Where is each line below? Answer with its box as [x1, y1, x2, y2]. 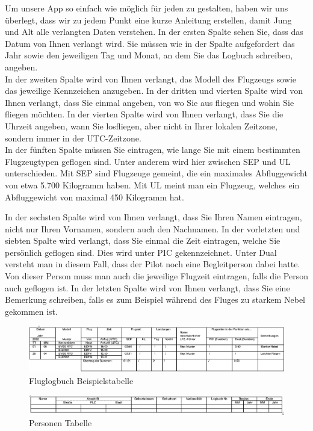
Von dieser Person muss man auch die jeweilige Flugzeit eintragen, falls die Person [5, 270, 308, 282]
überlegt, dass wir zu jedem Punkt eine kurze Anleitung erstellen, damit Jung [5, 13, 292, 26]
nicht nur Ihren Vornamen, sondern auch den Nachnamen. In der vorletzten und [5, 222, 300, 235]
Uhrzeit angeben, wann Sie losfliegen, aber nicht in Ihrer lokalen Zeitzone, [5, 119, 277, 132]
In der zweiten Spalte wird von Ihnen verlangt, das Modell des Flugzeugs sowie [5, 72, 296, 85]
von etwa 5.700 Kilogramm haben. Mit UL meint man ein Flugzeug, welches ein [5, 178, 300, 191]
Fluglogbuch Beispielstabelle [29, 374, 134, 386]
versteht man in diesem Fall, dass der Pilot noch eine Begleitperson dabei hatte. [5, 258, 300, 270]
